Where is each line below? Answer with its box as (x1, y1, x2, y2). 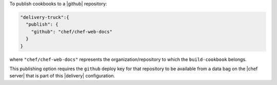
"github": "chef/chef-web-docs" (31, 29, 113, 34)
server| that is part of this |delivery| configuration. (9, 73, 115, 79)
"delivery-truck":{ (20, 14, 69, 20)
